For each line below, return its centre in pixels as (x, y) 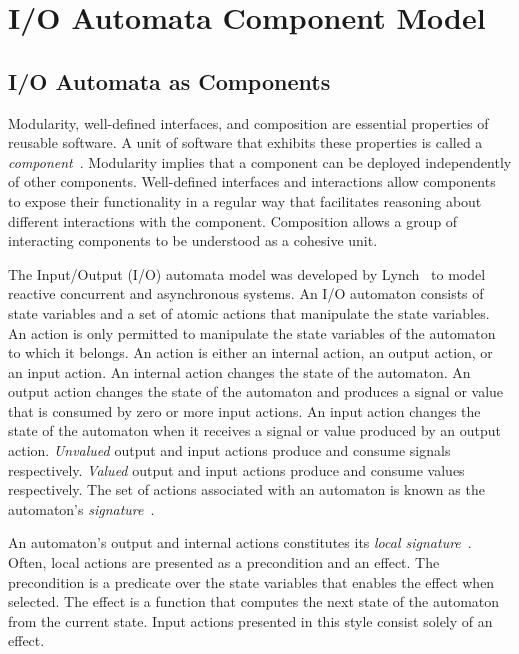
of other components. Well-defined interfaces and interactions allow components (252, 181)
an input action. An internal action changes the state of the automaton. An (239, 371)
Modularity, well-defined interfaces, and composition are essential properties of (248, 122)
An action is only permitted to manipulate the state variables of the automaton (252, 332)
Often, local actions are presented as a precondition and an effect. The (224, 562)
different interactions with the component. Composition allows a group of (233, 220)
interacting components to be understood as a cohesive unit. (193, 240)
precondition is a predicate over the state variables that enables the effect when (251, 581)
